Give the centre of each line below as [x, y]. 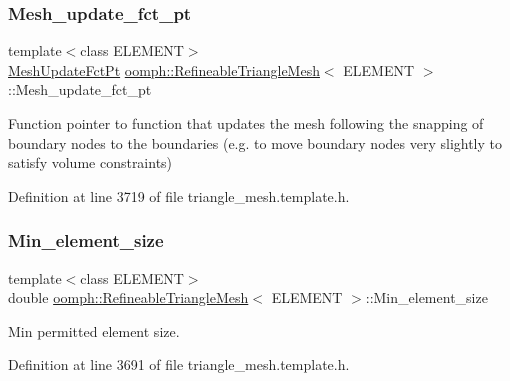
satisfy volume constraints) [90, 162]
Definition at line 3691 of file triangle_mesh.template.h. [179, 364]
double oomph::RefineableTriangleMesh [128, 297]
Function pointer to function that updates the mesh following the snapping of [246, 123]
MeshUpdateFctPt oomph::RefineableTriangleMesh [164, 69]
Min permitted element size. [94, 330]
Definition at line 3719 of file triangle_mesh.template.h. [179, 195]
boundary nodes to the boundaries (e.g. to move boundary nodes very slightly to [255, 142]
